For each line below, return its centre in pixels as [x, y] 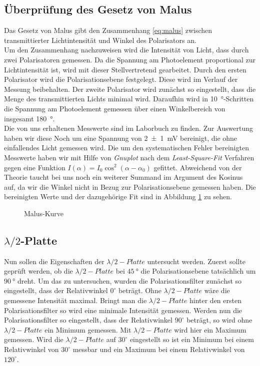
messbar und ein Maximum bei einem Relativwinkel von [159, 349]
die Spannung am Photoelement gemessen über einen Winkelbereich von [115, 108]
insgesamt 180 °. [29, 118]
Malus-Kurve [44, 213]
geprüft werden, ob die [38, 271]
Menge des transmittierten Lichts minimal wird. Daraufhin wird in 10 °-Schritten [129, 99]
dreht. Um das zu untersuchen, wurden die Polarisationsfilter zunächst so [130, 280]
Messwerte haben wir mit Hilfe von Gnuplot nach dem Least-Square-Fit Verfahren [129, 157]
